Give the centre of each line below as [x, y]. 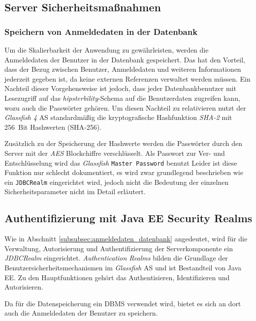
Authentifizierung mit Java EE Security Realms [128, 218]
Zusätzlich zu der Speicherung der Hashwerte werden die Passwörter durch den [124, 143]
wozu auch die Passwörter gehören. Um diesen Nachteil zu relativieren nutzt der [125, 107]
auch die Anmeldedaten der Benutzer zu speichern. [81, 313]
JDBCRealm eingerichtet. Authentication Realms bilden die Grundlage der [116, 258]
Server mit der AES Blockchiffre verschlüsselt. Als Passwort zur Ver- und [115, 153]
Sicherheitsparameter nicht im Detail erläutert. [75, 191]
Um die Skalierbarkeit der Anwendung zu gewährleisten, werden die [107, 50]
